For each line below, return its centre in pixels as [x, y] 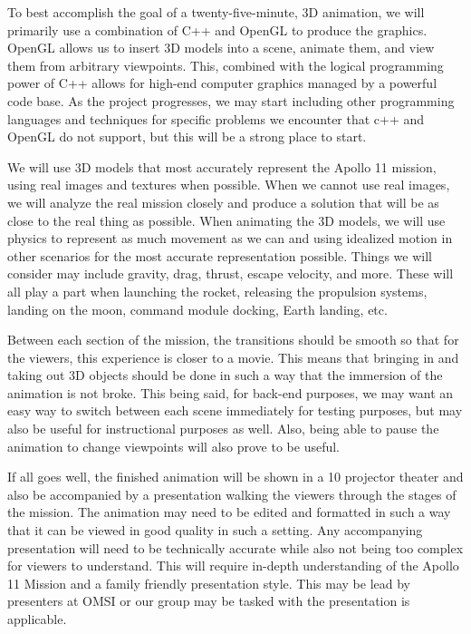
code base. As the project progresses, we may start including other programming [231, 100]
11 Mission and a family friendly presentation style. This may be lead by [209, 583]
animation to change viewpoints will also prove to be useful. [173, 446]
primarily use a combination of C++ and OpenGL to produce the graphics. [217, 29]
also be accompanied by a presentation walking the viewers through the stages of [232, 494]
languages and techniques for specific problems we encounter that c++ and [216, 118]
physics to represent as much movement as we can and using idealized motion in [230, 238]
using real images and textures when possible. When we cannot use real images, [229, 185]
